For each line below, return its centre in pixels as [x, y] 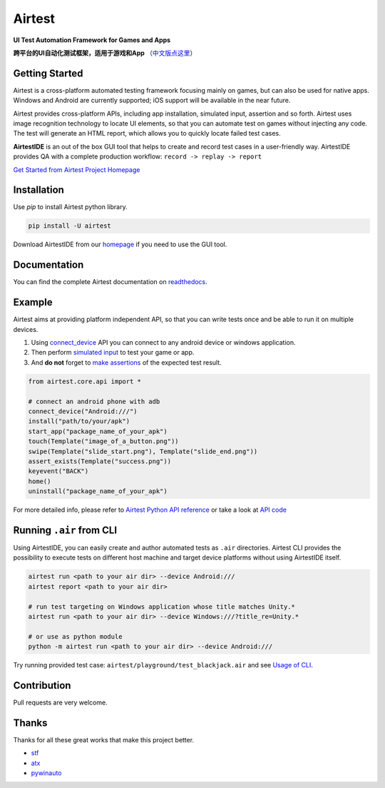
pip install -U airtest [70, 226]
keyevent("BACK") [58, 471]
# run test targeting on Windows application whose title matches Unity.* [162, 606]
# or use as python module [75, 636]
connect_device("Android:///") [83, 411]
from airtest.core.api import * [85, 381]
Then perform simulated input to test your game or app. [113, 353]
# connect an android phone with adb [94, 401]
